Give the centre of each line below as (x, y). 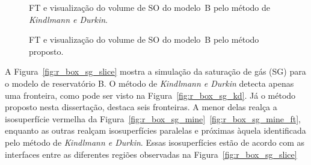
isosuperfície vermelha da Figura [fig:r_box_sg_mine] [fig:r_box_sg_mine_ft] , (153, 118)
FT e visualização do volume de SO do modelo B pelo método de (149, 7)
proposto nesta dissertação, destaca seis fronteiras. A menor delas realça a (141, 107)
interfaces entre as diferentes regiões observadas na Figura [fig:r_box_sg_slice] (151, 154)
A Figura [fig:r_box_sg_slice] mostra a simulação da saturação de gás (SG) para (155, 71)
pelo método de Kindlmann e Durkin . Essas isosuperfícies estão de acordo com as (155, 142)
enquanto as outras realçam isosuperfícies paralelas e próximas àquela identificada (155, 130)
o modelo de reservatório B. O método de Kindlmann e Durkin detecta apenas (149, 83)
